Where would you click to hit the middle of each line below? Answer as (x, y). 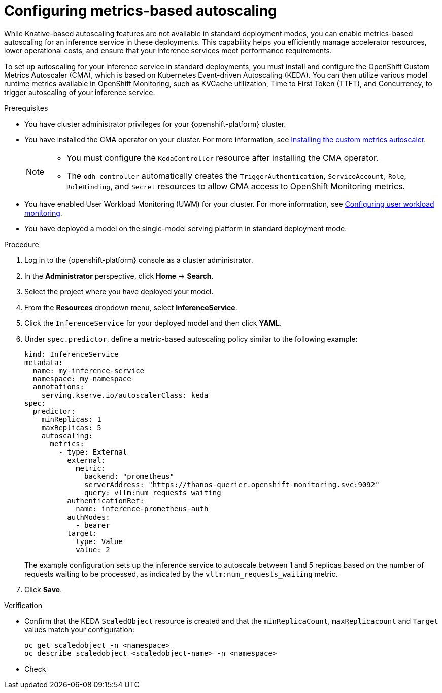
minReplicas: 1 (71, 419)
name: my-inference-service (89, 370)
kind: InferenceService (72, 354)
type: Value (99, 541)
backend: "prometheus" (129, 476)
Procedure (22, 244)
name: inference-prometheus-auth (142, 509)
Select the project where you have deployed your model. (119, 291)
